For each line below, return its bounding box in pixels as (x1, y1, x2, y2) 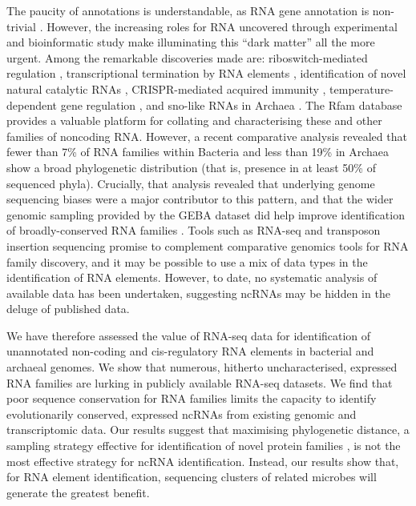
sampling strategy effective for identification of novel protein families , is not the (6, 437, 401, 454)
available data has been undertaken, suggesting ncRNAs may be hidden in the (6, 284, 390, 301)
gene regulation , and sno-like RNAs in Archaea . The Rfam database (60, 96, 402, 113)
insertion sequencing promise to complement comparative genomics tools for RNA (6, 237, 409, 254)
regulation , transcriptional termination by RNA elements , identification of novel (6, 65, 406, 82)
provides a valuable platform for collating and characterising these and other (6, 112, 382, 129)
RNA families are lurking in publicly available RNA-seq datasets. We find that (6, 374, 393, 391)
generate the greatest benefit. (6, 484, 150, 500)
